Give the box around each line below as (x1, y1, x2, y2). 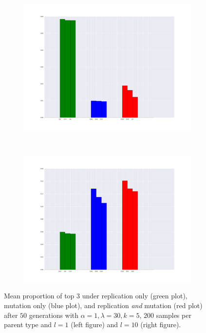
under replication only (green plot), (82, 291, 187, 301)
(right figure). (140, 319, 181, 330)
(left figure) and (71, 319, 118, 330)
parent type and (4, 319, 52, 330)
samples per (156, 310, 191, 320)
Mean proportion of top (4, 291, 75, 301)
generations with (29, 310, 79, 320)
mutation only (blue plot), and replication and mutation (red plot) (4, 300, 203, 311)
